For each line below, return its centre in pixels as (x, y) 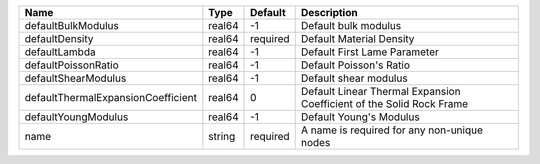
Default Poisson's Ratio (355, 65)
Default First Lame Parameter (369, 52)
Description (329, 12)
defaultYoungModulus (76, 117)
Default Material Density (357, 38)
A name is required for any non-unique (392, 130)
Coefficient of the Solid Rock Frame (384, 103)
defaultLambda (60, 52)
